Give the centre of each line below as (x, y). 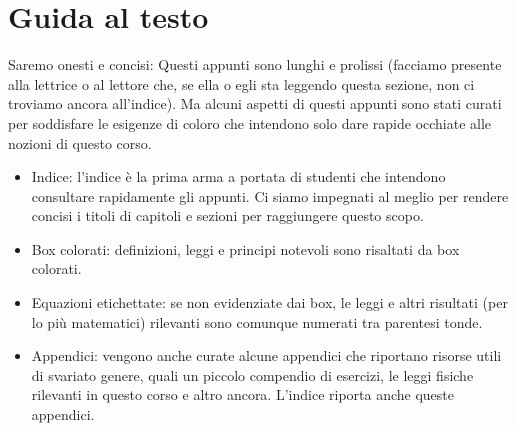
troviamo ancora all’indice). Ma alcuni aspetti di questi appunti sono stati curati (255, 103)
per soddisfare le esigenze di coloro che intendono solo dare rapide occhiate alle (250, 122)
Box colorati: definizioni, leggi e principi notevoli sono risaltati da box (245, 248)
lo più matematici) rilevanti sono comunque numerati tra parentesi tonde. (257, 321)
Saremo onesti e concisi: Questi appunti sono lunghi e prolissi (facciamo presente (255, 64)
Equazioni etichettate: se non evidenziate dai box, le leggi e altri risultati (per (269, 302)
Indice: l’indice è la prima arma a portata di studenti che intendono (238, 176)
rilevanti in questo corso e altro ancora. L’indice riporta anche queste (243, 394)
